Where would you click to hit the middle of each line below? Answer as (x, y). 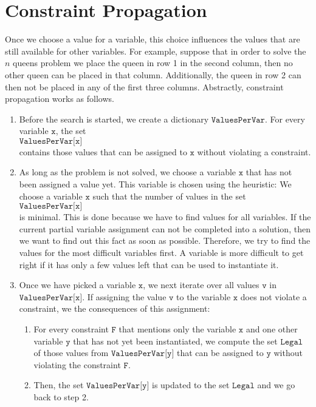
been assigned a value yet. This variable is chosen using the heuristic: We (155, 184)
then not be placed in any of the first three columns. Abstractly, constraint (144, 86)
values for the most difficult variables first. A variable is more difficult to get (161, 253)
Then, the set (59, 385)
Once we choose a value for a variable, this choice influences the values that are (153, 39)
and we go (276, 385)
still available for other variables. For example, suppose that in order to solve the (156, 51)
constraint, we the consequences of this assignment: (115, 308)
